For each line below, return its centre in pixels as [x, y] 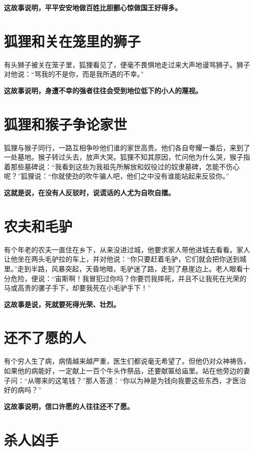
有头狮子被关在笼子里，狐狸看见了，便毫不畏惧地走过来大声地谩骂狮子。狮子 [127, 64]
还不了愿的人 [45, 338]
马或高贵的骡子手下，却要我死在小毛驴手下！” [77, 288]
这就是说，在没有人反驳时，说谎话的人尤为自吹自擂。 [89, 192]
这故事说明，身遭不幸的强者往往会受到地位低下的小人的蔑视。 [103, 90]
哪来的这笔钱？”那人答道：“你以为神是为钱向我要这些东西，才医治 [140, 380]
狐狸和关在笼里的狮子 [73, 41]
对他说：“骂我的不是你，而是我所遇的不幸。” [74, 74]
